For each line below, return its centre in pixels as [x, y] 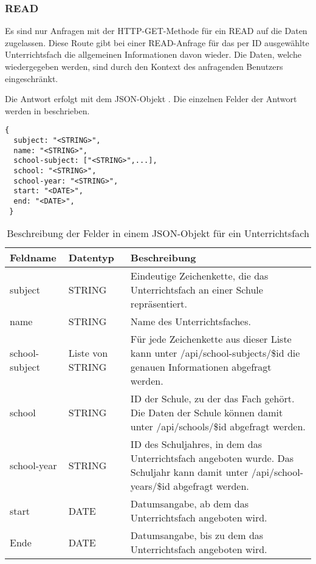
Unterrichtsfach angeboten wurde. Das [212, 458]
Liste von [88, 353]
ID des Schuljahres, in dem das [196, 444]
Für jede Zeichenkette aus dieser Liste [211, 339]
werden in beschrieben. [47, 110]
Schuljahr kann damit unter [189, 472]
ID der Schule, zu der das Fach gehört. [212, 399]
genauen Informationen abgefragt [201, 367]
